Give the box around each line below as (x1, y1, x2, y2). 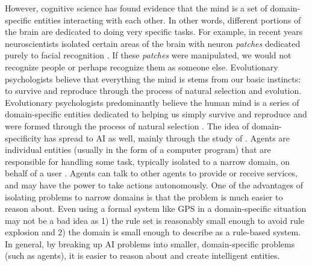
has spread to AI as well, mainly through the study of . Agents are (44, 131, 290, 144)
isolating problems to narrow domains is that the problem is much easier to (5, 190, 283, 203)
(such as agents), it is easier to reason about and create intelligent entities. (5, 249, 280, 262)
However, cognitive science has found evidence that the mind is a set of (5, 2, 267, 14)
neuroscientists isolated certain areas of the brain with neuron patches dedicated (5, 37, 301, 49)
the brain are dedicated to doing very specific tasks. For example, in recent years (5, 25, 303, 38)
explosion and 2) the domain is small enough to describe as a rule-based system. (5, 226, 301, 238)
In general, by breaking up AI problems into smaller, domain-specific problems (5, 237, 295, 250)
